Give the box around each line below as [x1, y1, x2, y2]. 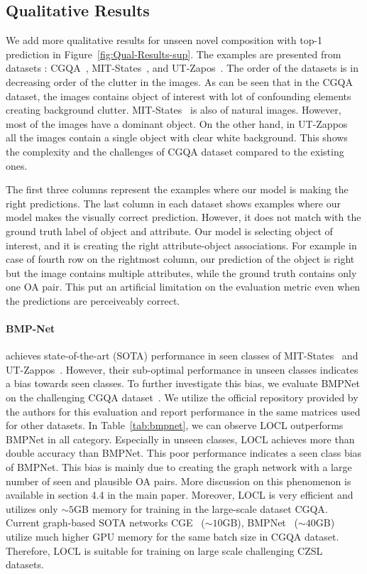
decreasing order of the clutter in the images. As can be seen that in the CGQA [6, 74, 353, 89]
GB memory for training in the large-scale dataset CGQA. [74, 501, 328, 516]
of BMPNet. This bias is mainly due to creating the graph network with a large [6, 460, 352, 475]
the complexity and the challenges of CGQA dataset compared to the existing [6, 143, 344, 158]
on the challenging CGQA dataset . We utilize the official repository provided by [6, 390, 358, 405]
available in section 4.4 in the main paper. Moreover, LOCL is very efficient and [6, 487, 354, 502]
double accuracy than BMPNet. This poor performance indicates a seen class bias [6, 445, 362, 460]
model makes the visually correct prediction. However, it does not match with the [6, 210, 361, 224]
